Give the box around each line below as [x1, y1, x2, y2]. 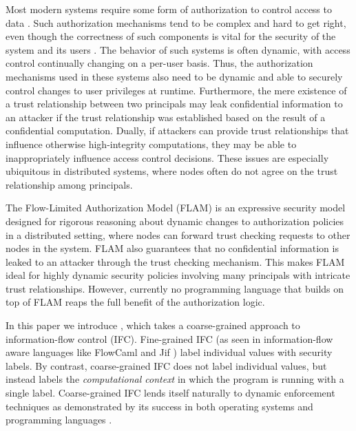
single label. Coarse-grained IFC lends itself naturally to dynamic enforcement [6, 386, 335, 400]
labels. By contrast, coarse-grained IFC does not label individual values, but [6, 358, 327, 372]
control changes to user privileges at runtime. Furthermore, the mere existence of [6, 83, 347, 97]
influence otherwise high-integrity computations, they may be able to [6, 136, 297, 151]
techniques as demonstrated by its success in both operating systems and [6, 399, 313, 413]
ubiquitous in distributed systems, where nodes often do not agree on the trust [6, 164, 338, 178]
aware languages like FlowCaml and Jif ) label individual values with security [6, 345, 333, 359]
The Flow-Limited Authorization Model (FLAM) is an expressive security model [6, 200, 346, 215]
